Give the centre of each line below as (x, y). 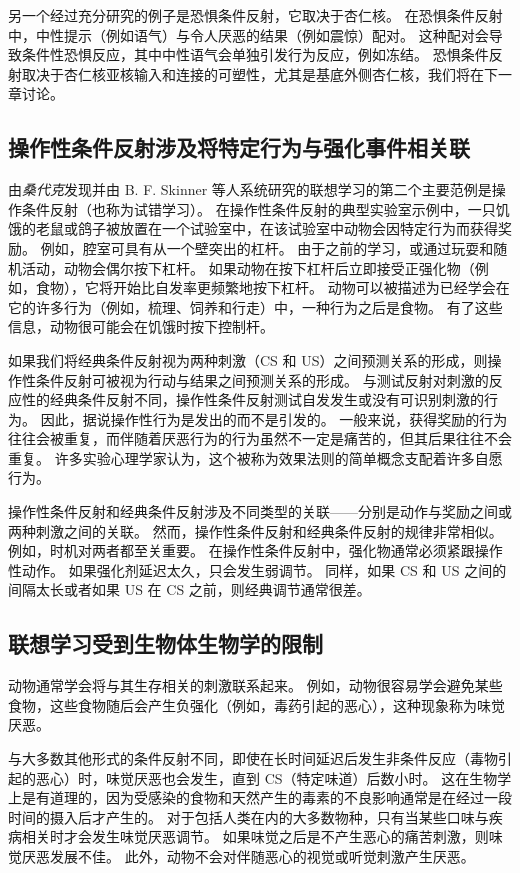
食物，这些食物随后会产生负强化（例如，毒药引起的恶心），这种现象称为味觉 (256, 704)
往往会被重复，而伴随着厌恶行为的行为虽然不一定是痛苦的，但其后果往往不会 (260, 438)
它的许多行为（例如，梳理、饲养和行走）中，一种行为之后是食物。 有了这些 (255, 306)
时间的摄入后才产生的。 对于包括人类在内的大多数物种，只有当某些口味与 (248, 816)
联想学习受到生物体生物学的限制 (165, 643)
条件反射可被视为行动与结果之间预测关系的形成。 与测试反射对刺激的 (262, 379)
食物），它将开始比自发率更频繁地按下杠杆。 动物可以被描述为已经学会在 (272, 287)
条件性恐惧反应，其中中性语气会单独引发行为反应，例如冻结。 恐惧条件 (255, 54)
